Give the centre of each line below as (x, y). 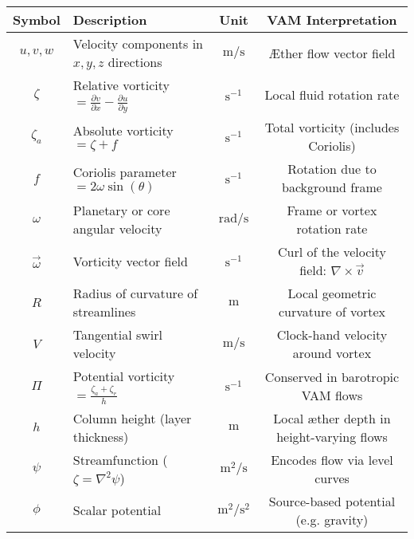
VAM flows (332, 395)
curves (332, 478)
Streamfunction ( (120, 459)
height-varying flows (332, 436)
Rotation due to (332, 169)
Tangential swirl (117, 335)
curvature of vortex (332, 312)
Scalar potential (117, 510)
